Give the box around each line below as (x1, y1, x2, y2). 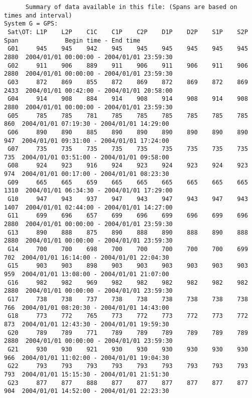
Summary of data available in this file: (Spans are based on (25, 4, 237, 11)
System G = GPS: (4, 20, 58, 28)
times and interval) (4, 12, 73, 19)
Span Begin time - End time (4, 37, 141, 44)
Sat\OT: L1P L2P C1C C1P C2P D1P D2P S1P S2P (8, 28, 248, 36)
